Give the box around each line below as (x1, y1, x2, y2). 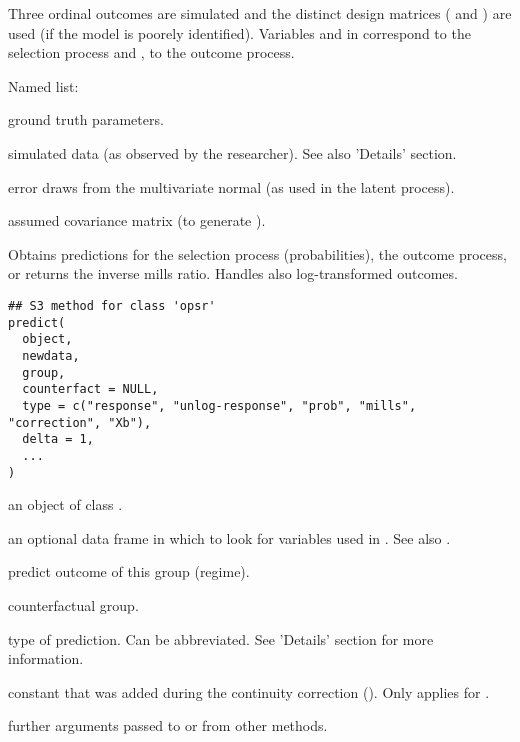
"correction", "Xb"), (8, 415, 152, 430)
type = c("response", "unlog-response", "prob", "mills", (22, 398, 417, 413)
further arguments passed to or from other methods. (8, 715, 328, 736)
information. (8, 648, 84, 669)
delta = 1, (22, 432, 94, 447)
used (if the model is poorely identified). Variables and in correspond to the (8, 22, 471, 43)
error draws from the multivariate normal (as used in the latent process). (8, 176, 455, 197)
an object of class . (8, 494, 123, 515)
